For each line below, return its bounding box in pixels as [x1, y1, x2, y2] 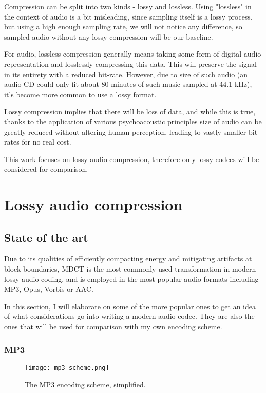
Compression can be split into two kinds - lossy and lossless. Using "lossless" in [4, 1, 252, 11]
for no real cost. [22, 136, 71, 147]
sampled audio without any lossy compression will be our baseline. [4, 31, 213, 42]
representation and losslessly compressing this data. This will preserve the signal [4, 58, 257, 69]
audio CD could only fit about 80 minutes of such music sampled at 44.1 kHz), [4, 79, 252, 90]
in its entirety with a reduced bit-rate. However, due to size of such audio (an [4, 68, 248, 79]
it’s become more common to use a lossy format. [4, 88, 157, 99]
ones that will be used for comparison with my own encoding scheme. [4, 321, 222, 332]
